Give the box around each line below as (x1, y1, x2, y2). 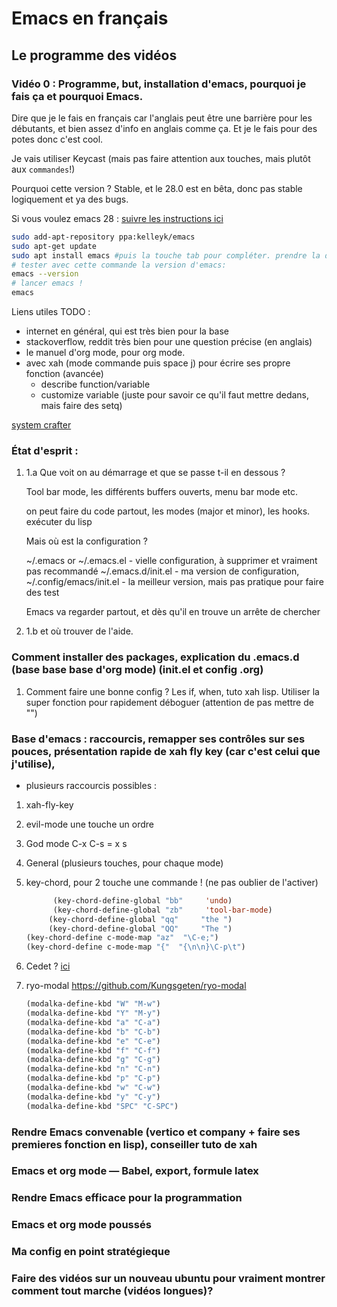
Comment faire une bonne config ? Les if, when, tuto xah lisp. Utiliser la (25, 685, 320, 697)
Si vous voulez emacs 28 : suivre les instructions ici (11, 212, 224, 224)
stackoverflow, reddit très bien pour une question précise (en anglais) (25, 336, 313, 347)
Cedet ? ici (25, 960, 71, 972)
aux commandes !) (11, 163, 76, 175)
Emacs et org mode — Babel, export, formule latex (11, 1164, 259, 1178)
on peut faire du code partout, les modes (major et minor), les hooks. (25, 505, 311, 517)
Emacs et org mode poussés (11, 1218, 152, 1232)
